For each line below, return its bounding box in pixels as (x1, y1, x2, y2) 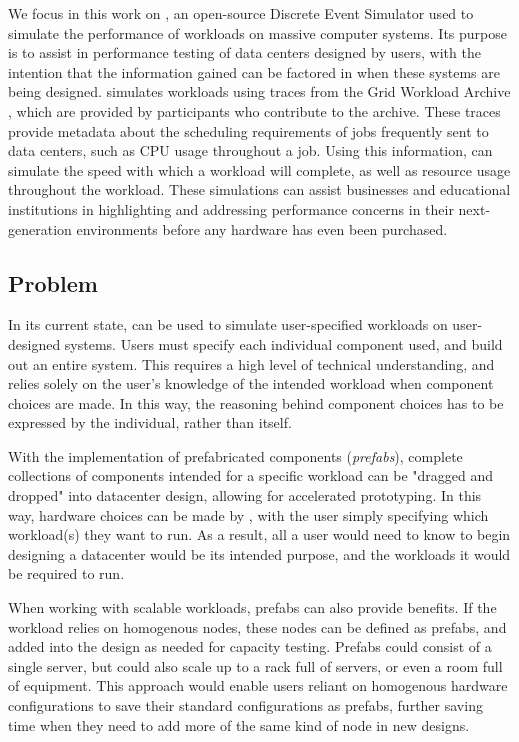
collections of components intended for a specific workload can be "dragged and (8, 465, 494, 486)
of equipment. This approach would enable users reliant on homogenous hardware (8, 675, 508, 696)
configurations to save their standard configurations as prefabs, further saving (8, 695, 483, 716)
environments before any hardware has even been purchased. (76, 218, 448, 239)
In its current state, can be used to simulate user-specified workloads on (8, 314, 448, 335)
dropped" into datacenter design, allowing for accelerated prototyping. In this (8, 485, 482, 506)
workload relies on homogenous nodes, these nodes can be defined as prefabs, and (8, 616, 507, 637)
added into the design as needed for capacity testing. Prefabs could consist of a (8, 636, 492, 657)
